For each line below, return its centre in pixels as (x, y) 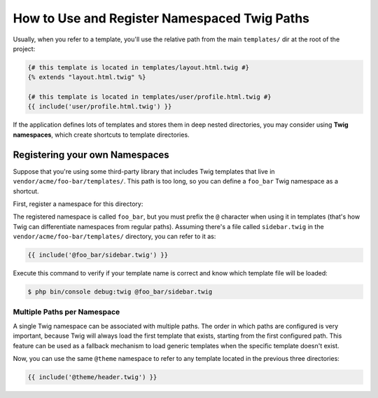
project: (24, 48)
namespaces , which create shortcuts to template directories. (101, 135)
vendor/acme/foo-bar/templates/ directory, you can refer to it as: (114, 236)
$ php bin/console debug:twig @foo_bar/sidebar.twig (120, 292)
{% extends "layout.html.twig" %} (87, 77)
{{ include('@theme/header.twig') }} (92, 377)
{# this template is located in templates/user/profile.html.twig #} (149, 97)
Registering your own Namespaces (91, 155)
